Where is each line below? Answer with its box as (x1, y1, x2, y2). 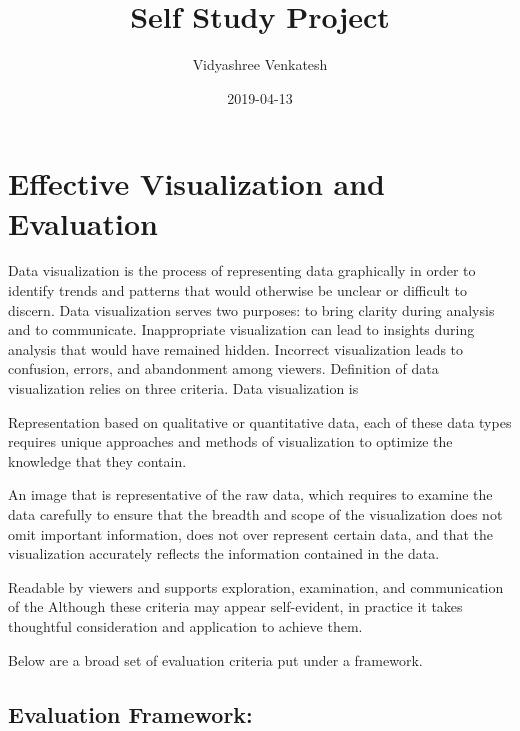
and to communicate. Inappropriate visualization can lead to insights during (8, 319, 475, 340)
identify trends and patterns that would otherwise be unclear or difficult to (8, 280, 467, 301)
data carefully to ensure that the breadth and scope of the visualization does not (8, 503, 503, 524)
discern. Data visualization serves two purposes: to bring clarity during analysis (8, 299, 495, 320)
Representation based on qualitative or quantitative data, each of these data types (8, 411, 512, 432)
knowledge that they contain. (8, 450, 187, 471)
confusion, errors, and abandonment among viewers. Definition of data (8, 358, 439, 379)
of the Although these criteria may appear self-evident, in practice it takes (8, 596, 463, 617)
